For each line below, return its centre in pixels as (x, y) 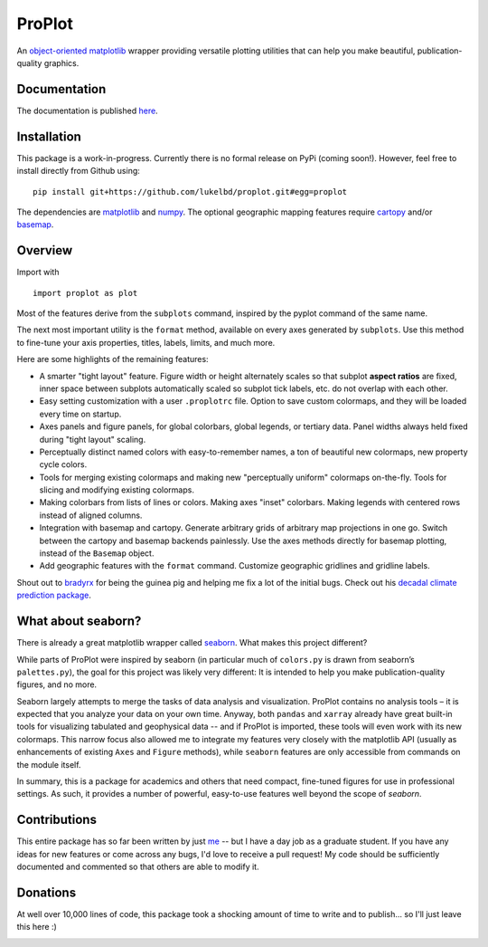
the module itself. (49, 764)
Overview (45, 250)
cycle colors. (63, 464)
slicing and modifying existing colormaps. (117, 490)
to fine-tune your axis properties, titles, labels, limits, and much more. (146, 342)
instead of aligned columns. (91, 515)
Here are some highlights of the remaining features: (113, 359)
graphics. (61, 62)
